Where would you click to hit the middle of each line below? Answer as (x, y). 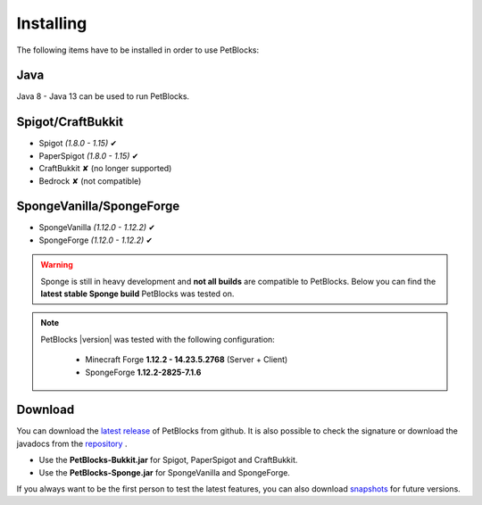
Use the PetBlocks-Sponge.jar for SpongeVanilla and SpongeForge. (164, 472)
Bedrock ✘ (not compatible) (90, 181)
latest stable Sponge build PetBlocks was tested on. (137, 294)
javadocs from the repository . (72, 443)
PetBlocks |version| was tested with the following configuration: (158, 339)
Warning (57, 265)
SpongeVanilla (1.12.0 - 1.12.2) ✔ (97, 228)
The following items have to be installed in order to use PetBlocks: (137, 50)
